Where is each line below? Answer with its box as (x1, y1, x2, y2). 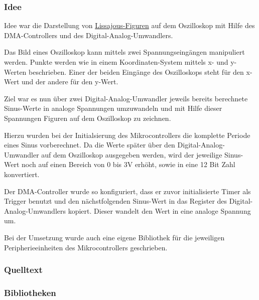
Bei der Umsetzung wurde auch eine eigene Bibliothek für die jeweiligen (4, 232, 225, 242)
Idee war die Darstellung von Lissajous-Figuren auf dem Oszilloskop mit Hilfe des (4, 20, 255, 31)
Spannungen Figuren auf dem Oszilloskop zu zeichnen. (4, 112, 171, 123)
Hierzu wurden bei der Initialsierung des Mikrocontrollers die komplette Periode (4, 129, 250, 140)
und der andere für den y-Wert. (22, 76, 118, 87)
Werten (4, 66, 27, 77)
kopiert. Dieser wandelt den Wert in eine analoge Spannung (68, 205, 251, 216)
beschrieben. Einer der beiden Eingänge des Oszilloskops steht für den (29, 66, 244, 77)
